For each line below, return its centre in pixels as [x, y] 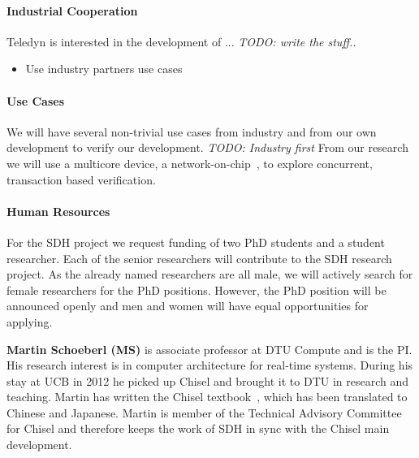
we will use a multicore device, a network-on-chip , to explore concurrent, [190, 163]
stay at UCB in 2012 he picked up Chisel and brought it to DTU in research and [207, 380]
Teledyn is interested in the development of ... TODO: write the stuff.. [181, 41]
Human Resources [58, 211]
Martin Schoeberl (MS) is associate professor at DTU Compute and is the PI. [209, 349]
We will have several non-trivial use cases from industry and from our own [192, 131]
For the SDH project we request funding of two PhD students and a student [196, 242]
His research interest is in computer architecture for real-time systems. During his [210, 365]
